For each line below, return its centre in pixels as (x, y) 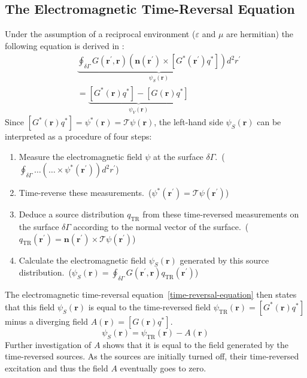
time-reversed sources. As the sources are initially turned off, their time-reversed (152, 356)
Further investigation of (48, 344)
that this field (30, 306)
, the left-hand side (189, 122)
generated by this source (224, 260)
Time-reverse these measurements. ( (85, 193)
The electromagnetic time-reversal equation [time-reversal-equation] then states (151, 294)
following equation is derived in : (65, 45)
